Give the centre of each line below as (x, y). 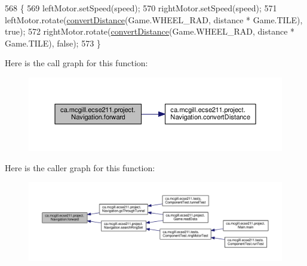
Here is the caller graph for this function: (80, 167)
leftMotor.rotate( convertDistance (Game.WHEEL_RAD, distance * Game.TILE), (154, 19)
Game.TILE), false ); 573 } (53, 43)
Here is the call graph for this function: (76, 63)
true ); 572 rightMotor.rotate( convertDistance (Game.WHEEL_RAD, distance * (150, 31)
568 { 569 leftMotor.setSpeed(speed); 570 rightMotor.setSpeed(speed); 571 (141, 8)
